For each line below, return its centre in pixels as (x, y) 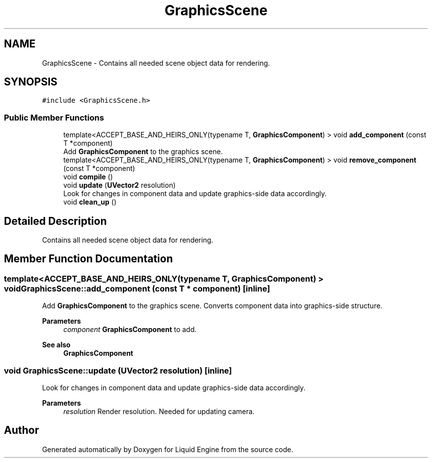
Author (21, 430)
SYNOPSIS (31, 82)
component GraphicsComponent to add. (130, 330)
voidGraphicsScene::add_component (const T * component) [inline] (137, 288)
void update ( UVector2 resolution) (120, 185)
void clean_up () (90, 202)
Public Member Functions (54, 117)
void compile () (88, 177)
